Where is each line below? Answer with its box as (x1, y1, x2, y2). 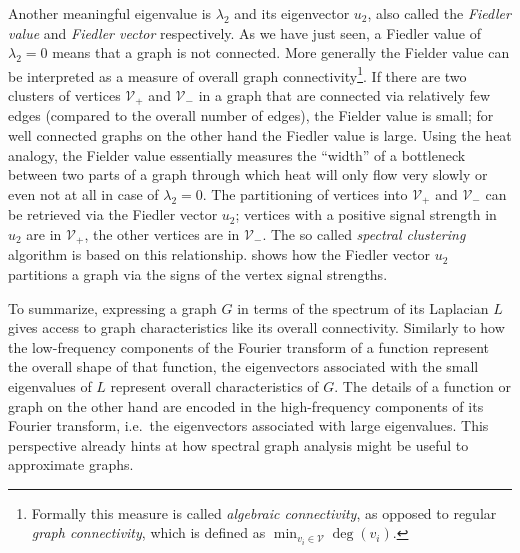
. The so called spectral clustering (262, 223, 466, 244)
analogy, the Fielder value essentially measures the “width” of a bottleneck (8, 144, 466, 165)
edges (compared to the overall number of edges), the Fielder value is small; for (8, 105, 494, 126)
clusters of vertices (8, 85, 121, 106)
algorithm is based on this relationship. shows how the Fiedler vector (8, 244, 430, 265)
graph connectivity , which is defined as (31, 522, 266, 543)
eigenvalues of (8, 375, 92, 396)
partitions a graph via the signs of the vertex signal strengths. (8, 263, 388, 284)
